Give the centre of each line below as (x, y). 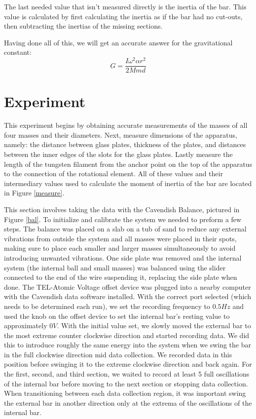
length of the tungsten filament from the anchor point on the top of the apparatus (128, 164)
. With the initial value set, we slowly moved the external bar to (154, 325)
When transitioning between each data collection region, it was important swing (125, 393)
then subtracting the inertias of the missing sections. (83, 26)
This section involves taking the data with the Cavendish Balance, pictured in (122, 209)
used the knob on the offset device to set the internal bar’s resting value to (117, 316)
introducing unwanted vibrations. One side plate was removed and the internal (123, 257)
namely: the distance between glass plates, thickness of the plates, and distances (125, 144)
